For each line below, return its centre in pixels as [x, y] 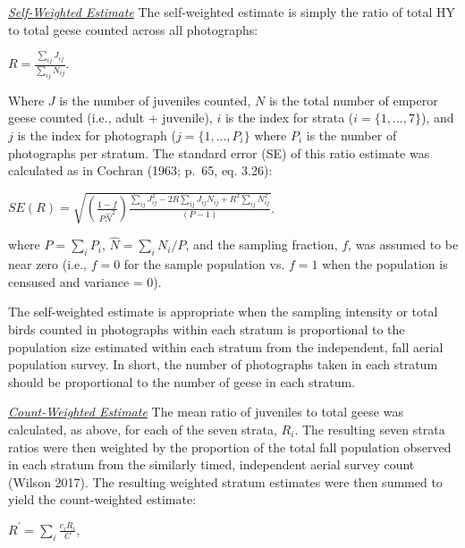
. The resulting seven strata [370, 429]
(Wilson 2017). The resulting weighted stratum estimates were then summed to [225, 481]
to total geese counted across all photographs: [133, 29]
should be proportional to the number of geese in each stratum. [182, 381]
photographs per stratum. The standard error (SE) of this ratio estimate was [219, 152]
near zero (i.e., [47, 264]
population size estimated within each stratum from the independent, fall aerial [226, 346]
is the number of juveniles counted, [155, 100]
